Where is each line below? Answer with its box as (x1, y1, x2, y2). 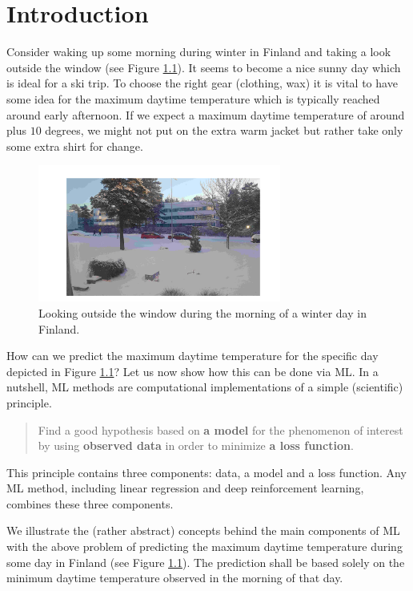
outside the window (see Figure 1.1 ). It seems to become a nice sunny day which (6, 59, 401, 75)
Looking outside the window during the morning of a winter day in (38, 304, 367, 321)
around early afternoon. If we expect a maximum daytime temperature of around (6, 106, 405, 123)
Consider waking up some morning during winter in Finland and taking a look (6, 43, 391, 60)
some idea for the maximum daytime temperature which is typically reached (6, 90, 380, 107)
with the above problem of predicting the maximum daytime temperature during (6, 538, 403, 555)
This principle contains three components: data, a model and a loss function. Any (6, 463, 407, 480)
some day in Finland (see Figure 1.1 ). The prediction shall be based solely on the (6, 553, 405, 570)
